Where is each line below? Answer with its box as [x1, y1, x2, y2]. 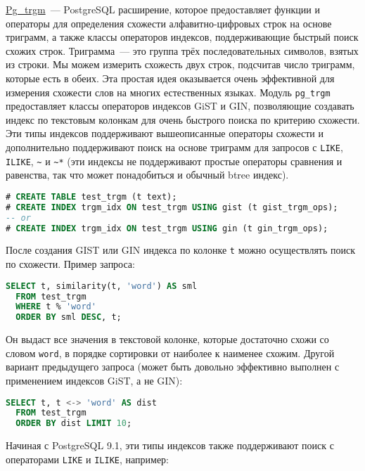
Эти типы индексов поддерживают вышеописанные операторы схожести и [6, 126, 324, 141]
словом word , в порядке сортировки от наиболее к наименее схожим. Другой [6, 345, 335, 360]
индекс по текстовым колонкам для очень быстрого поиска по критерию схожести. [6, 112, 360, 127]
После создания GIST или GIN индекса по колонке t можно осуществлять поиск [6, 243, 356, 257]
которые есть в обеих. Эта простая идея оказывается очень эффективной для [6, 70, 335, 85]
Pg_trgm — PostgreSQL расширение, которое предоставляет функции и [6, 2, 320, 16]
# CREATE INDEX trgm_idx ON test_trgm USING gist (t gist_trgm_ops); [6, 202, 338, 212]
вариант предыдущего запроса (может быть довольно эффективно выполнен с [6, 359, 340, 374]
